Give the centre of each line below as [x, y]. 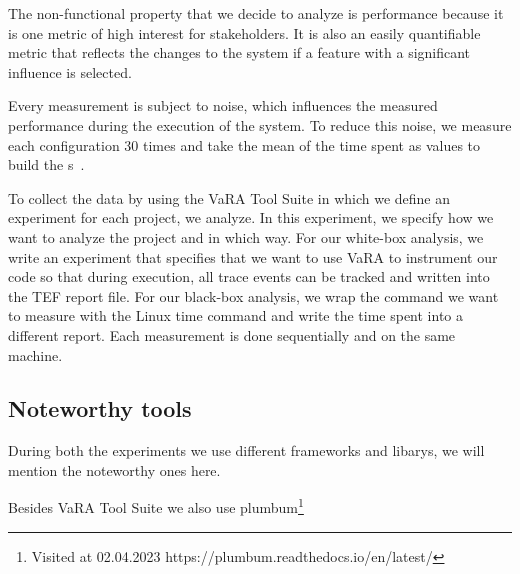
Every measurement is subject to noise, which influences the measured [223, 105]
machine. [35, 354]
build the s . [46, 164]
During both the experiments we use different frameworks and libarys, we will [246, 450]
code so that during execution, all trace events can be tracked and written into [249, 276]
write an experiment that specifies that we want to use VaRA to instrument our [253, 256]
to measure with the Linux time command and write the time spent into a [235, 315]
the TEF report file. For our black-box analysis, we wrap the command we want [253, 295]
